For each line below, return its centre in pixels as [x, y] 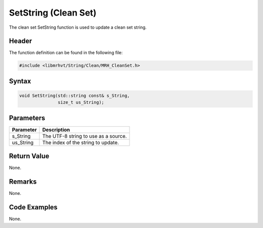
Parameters [27, 118]
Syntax [20, 81]
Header [20, 41]
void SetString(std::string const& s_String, [75, 96]
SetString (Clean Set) [53, 13]
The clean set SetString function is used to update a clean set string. [78, 27]
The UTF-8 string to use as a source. [85, 136]
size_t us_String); [81, 103]
